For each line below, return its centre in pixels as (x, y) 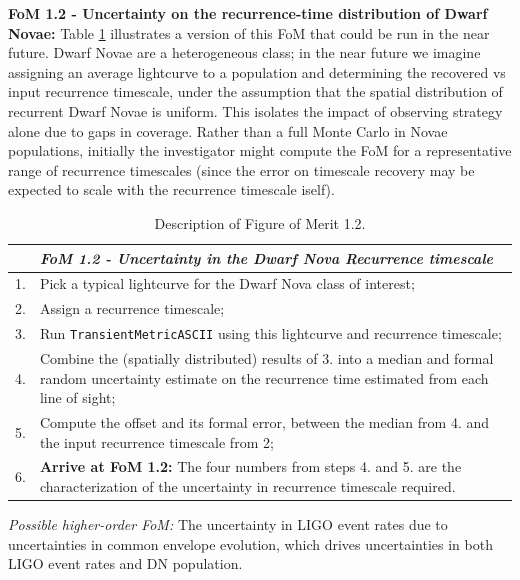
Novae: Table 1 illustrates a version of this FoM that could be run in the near (249, 32)
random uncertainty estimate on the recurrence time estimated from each (264, 377)
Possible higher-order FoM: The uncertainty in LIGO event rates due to (228, 524)
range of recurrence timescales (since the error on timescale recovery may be (241, 169)
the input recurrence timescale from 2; (156, 441)
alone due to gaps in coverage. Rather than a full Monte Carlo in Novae (228, 130)
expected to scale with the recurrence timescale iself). (171, 189)
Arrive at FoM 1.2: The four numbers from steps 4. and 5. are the (250, 466)
